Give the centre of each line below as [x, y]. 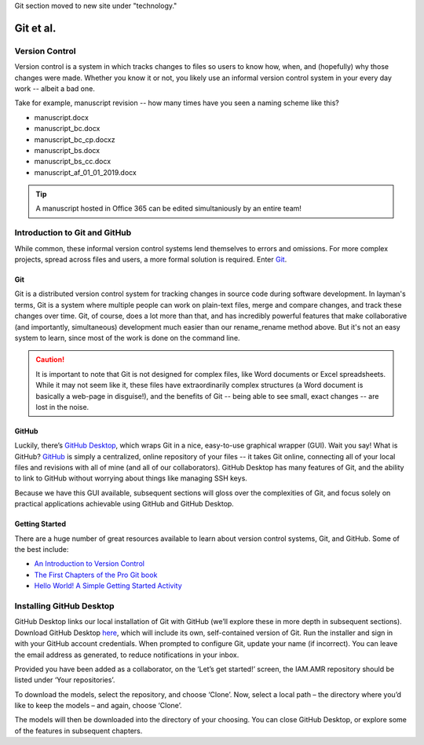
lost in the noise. [62, 407]
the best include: [42, 550]
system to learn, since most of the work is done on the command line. [127, 338]
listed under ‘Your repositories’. [65, 680]
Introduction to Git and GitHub [73, 233]
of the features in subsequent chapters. [79, 731]
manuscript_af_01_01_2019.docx [85, 172]
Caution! [50, 360]
